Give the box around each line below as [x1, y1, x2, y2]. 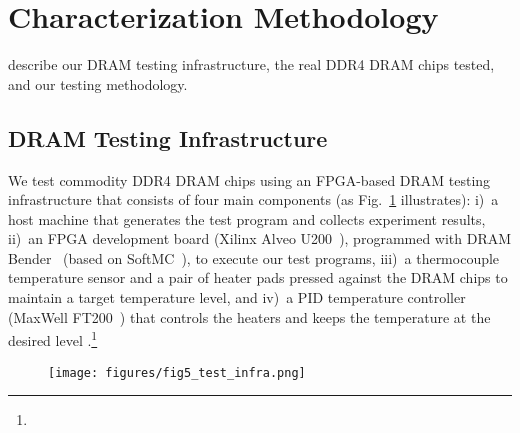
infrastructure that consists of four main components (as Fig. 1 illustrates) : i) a [8, 189, 499, 210]
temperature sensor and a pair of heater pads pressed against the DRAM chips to [8, 267, 508, 288]
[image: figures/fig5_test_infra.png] [48, 365, 306, 380]
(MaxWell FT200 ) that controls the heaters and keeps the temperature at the [8, 306, 491, 327]
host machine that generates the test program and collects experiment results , [8, 208, 486, 229]
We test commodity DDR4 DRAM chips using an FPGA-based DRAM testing [8, 169, 491, 190]
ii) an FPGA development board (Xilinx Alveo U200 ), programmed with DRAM [8, 228, 512, 249]
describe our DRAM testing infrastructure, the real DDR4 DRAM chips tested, [8, 54, 495, 75]
